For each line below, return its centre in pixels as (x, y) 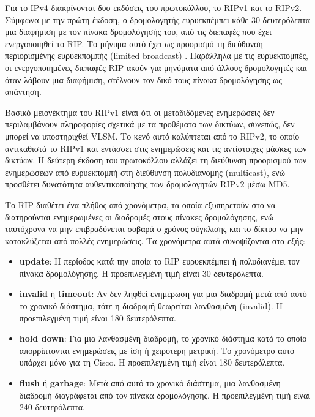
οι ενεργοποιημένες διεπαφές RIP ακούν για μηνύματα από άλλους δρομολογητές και (156, 67)
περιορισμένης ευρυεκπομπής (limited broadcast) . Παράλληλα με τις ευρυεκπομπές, (157, 55)
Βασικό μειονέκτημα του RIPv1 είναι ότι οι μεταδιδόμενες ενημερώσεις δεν (140, 112)
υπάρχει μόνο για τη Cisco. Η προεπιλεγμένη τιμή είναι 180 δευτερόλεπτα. (152, 362)
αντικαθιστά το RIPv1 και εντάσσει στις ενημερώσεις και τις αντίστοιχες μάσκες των (156, 148)
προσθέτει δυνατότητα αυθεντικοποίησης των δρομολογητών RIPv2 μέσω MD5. (147, 184)
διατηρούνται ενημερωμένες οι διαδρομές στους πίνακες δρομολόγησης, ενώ (139, 216)
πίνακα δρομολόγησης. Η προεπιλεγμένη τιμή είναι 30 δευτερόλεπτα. (141, 273)
